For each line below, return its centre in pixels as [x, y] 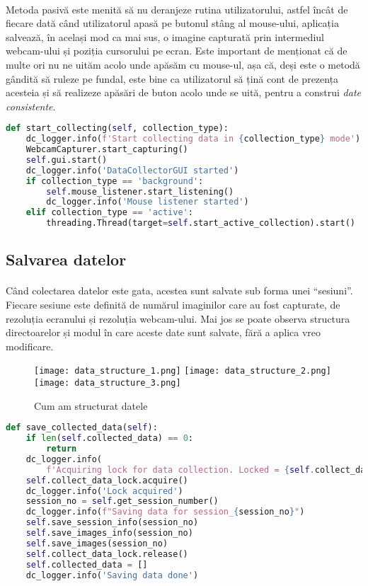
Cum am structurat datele [91, 405]
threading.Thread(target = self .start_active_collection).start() [201, 223]
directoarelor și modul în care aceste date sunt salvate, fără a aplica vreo [163, 332]
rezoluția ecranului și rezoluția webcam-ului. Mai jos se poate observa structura [178, 318]
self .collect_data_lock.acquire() [107, 480]
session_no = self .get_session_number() [122, 501]
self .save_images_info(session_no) [109, 533]
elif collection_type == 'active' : [109, 213]
